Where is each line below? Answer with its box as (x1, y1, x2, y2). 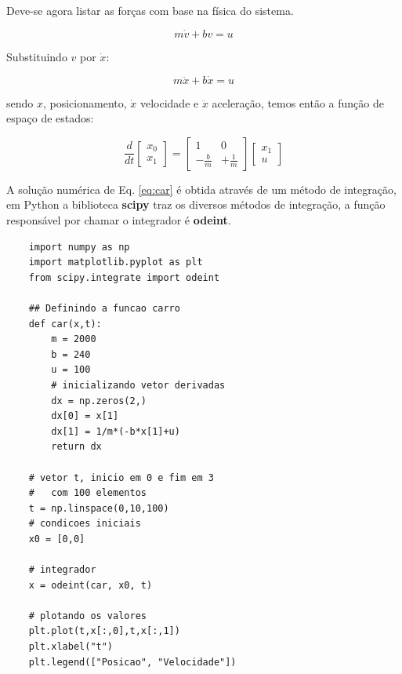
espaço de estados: (6, 110, 94, 126)
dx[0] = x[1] (51, 410, 119, 422)
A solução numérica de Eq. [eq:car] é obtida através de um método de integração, (6, 180, 397, 197)
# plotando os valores (28, 610, 147, 621)
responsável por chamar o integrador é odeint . (6, 212, 231, 228)
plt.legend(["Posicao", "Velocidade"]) (28, 656, 237, 668)
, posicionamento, (42, 94, 127, 111)
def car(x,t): (28, 318, 102, 330)
